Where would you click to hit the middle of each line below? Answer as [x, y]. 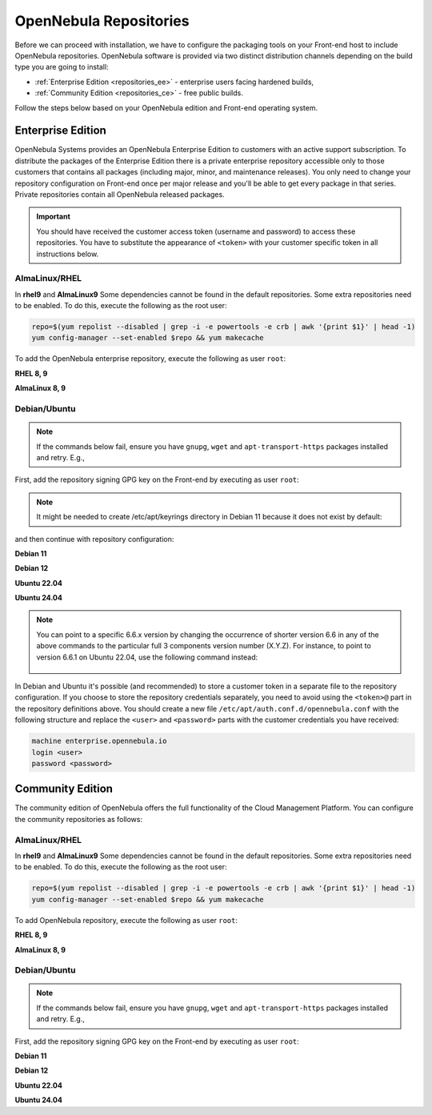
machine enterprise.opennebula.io [99, 741]
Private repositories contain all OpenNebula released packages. [120, 194]
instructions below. [68, 254]
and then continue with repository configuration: [94, 539]
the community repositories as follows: [79, 819]
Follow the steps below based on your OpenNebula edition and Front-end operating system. [166, 107]
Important [54, 217]
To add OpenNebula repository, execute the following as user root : [126, 920]
